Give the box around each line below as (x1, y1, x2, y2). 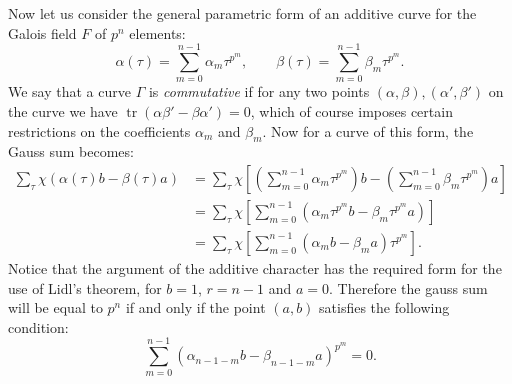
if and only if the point (125, 297, 266, 318)
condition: (8, 316, 69, 337)
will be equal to (8, 297, 103, 318)
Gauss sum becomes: (8, 141, 134, 162)
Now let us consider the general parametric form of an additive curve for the (8, 3, 477, 23)
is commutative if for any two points (148, 81, 370, 102)
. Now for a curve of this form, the (262, 120, 474, 141)
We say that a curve (8, 81, 131, 102)
